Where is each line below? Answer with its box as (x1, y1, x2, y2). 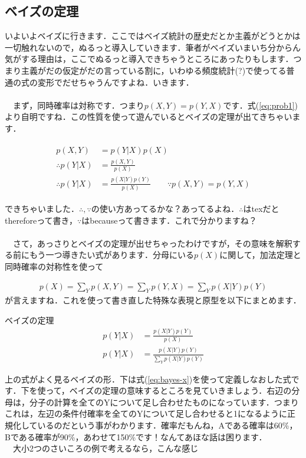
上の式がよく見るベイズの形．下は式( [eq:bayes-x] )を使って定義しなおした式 (5, 372, 291, 385)
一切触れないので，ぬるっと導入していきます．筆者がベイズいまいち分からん (5, 41, 301, 53)
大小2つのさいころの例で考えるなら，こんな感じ (12, 442, 199, 454)
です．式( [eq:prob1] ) (223, 99, 298, 111)
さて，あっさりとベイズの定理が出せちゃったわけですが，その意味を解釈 (12, 237, 292, 249)
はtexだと (243, 202, 279, 214)
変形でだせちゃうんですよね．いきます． (37, 76, 194, 88)
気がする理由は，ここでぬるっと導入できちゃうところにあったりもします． (5, 53, 294, 65)
